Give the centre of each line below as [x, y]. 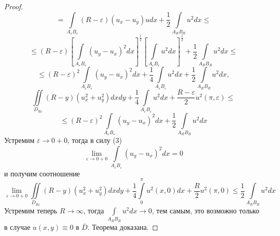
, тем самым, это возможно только [206, 210]
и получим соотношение [42, 173]
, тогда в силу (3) [95, 140]
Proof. [14, 6]
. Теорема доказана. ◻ [123, 226]
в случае [17, 226]
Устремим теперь [31, 210]
